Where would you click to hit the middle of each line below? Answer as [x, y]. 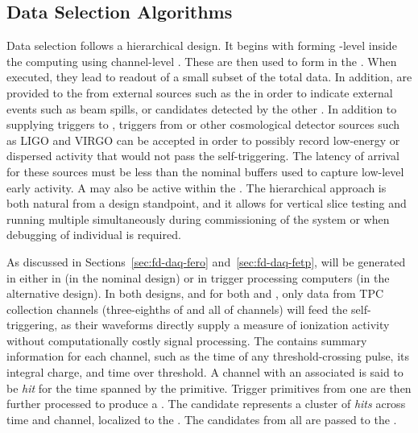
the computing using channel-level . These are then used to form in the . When [202, 61]
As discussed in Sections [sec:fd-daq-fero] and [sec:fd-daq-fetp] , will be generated [206, 261]
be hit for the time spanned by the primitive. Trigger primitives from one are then [209, 388]
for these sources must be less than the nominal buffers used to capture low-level [205, 171]
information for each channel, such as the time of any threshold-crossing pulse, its [208, 356]
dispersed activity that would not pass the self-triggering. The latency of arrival [203, 156]
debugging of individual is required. [94, 235]
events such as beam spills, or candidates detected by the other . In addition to [202, 108]
